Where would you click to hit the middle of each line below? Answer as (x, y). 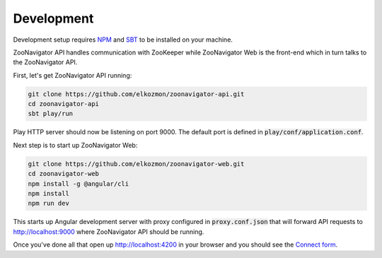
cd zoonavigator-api (63, 104)
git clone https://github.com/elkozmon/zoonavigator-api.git (136, 94)
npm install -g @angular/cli (79, 183)
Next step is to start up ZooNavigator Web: (75, 145)
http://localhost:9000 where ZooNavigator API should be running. (109, 231)
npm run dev (49, 204)
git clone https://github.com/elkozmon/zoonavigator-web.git (136, 164)
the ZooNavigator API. (45, 62)
